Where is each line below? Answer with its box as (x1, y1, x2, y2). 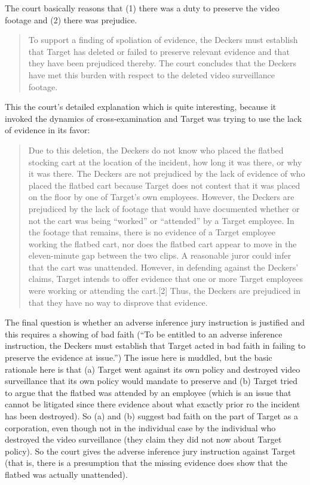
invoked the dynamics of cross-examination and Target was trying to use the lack (5, 112, 302, 124)
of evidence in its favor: (5, 124, 90, 136)
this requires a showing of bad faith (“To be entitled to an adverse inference (5, 327, 283, 340)
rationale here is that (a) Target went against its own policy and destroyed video (5, 363, 300, 375)
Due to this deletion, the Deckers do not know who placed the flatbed (28, 143, 284, 156)
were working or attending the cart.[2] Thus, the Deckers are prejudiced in (28, 284, 301, 297)
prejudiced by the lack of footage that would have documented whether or (28, 202, 300, 214)
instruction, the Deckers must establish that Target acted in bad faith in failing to (5, 339, 306, 352)
